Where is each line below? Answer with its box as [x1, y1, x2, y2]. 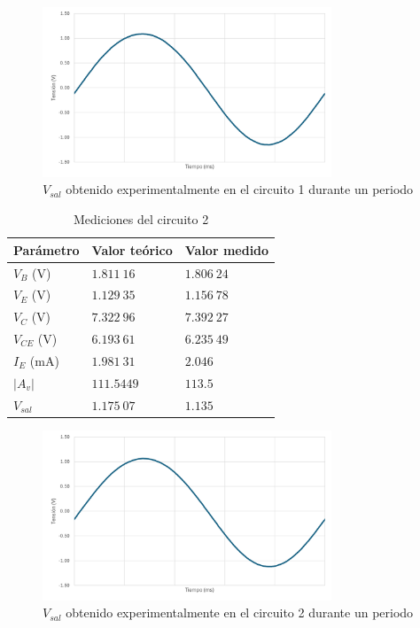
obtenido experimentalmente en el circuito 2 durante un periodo [66, 603, 414, 622]
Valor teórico [91, 240, 173, 259]
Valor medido [184, 240, 269, 259]
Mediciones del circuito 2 [73, 210, 209, 229]
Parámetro [13, 240, 80, 259]
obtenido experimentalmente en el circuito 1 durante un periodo [66, 180, 414, 198]
